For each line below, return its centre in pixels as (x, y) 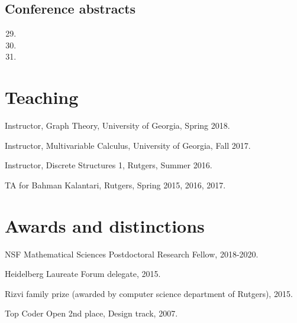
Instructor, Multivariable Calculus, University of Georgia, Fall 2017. (128, 145)
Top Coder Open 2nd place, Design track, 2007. (91, 313)
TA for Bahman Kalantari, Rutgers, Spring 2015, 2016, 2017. (115, 185)
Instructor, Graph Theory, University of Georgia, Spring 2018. (117, 125)
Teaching (42, 97)
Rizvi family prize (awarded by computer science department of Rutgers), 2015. (149, 293)
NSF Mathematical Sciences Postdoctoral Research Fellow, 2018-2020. (132, 254)
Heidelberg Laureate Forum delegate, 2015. (83, 274)
